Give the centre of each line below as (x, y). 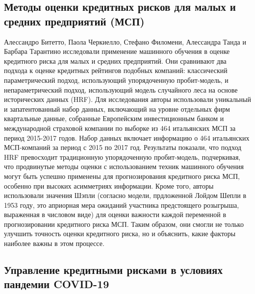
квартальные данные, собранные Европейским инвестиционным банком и (114, 118)
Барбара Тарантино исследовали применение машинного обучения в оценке (117, 51)
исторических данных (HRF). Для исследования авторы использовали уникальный (127, 99)
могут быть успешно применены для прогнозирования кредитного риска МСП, (122, 176)
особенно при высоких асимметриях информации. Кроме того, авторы (109, 185)
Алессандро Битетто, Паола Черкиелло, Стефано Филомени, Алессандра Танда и (125, 41)
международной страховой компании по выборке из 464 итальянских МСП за (120, 128)
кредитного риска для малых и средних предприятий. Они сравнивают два (115, 61)
